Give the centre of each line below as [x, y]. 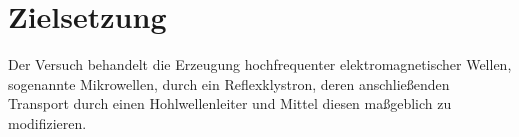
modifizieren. [47, 122]
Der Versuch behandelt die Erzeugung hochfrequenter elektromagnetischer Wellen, [260, 64]
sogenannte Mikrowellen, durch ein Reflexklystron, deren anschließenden [229, 83]
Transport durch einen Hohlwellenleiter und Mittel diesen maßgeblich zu [230, 103]
